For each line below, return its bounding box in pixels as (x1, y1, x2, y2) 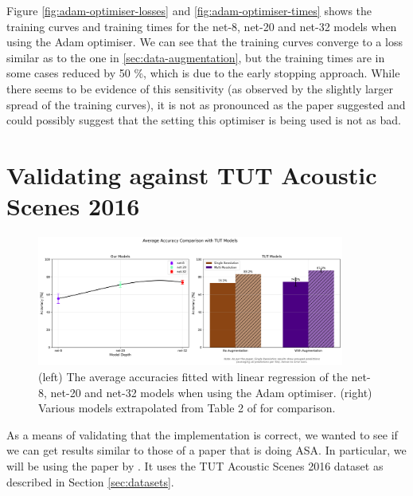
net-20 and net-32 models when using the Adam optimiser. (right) (50, 384, 372, 400)
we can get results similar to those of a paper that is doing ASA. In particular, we (6, 442, 407, 459)
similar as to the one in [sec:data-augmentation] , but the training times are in (6, 49, 385, 65)
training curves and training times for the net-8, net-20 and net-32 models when (6, 18, 397, 34)
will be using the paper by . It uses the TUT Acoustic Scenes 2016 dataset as (6, 457, 384, 474)
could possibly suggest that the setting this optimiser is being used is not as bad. (6, 112, 401, 128)
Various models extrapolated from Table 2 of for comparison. (38, 400, 336, 416)
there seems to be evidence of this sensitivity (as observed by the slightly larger (6, 80, 394, 96)
